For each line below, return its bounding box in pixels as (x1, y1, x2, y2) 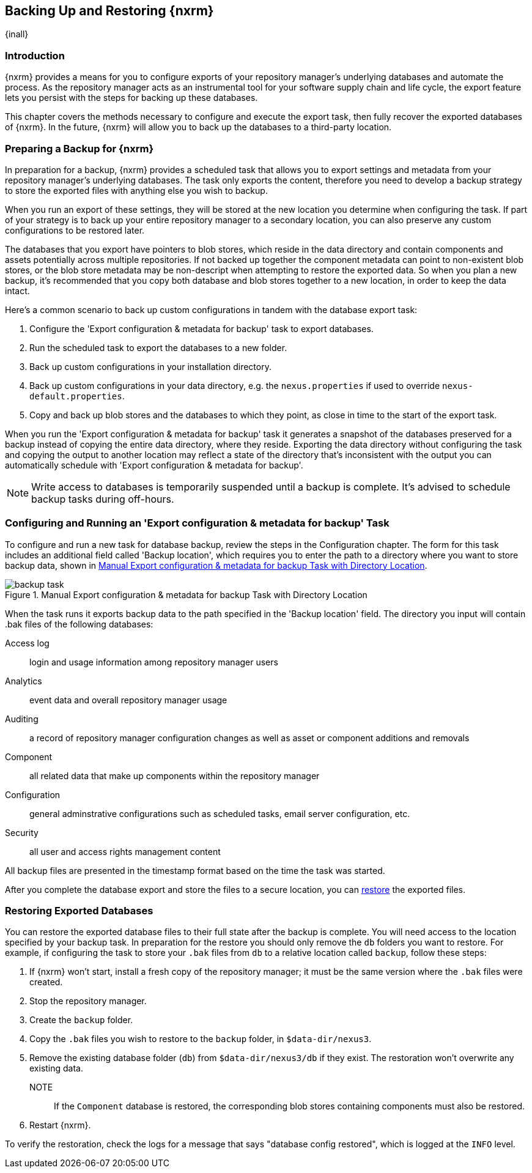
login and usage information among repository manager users (29, 656, 278, 667)
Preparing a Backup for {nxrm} (5, 142, 154, 155)
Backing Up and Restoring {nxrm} (5, 3, 214, 18)
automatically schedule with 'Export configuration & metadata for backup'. (5, 459, 303, 470)
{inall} (5, 29, 29, 40)
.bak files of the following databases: (5, 618, 153, 629)
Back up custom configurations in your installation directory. (29, 361, 272, 372)
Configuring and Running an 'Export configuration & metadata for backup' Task (5, 517, 390, 530)
